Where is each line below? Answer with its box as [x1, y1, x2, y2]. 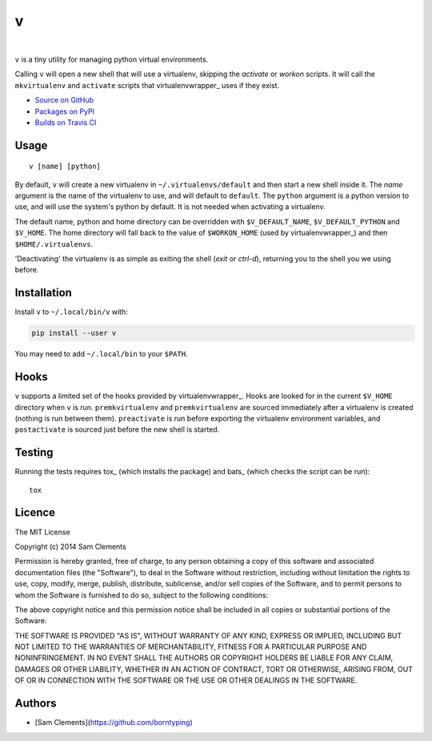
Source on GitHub [34, 95, 94, 105]
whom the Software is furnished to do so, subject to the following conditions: [14, 590, 269, 600]
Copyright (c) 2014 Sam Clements [14, 542, 127, 551]
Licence [14, 505, 56, 520]
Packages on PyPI [34, 107, 95, 116]
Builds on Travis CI [34, 117, 97, 127]
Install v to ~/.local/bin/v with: [14, 307, 128, 316]
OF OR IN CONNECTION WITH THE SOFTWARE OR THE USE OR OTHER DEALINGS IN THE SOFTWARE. [14, 675, 358, 685]
